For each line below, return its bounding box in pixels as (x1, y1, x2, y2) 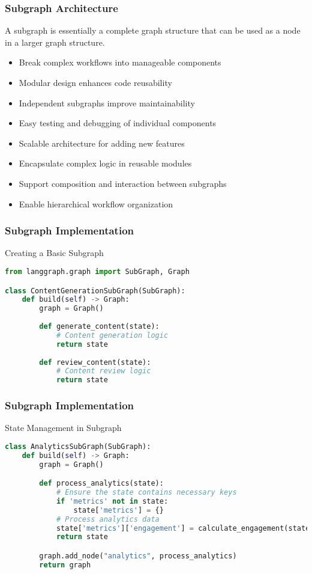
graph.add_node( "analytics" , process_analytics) (39, 552, 237, 560)
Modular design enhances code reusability (19, 76, 172, 88)
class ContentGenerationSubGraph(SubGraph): (5, 286, 185, 295)
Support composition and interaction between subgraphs (19, 177, 227, 189)
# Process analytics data (56, 514, 160, 524)
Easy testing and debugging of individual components (19, 117, 217, 129)
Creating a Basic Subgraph (5, 246, 104, 259)
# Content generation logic (56, 331, 169, 340)
